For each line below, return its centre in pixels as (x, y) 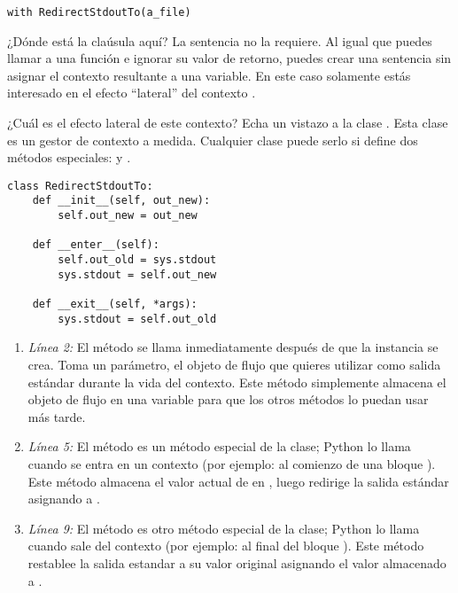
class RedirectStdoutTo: (80, 186)
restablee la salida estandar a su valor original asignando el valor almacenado (237, 562)
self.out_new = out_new (128, 216)
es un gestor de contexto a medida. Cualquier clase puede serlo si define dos (213, 140)
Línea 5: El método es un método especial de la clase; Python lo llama (219, 446)
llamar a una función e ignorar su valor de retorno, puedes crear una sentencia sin (229, 58)
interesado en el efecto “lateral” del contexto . (132, 93)
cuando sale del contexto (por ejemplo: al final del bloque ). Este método (226, 546)
